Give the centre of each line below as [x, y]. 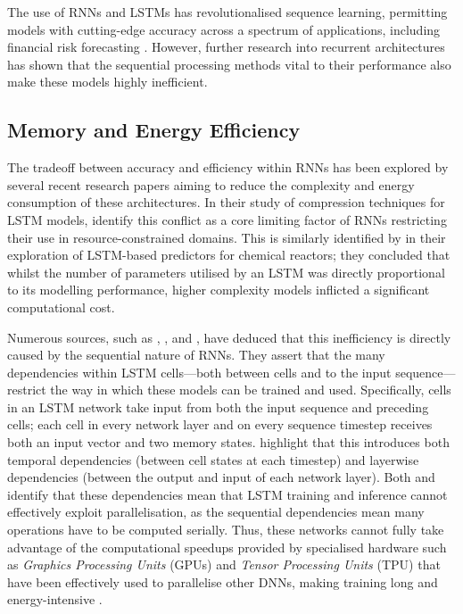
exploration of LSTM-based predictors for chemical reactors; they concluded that [229, 255]
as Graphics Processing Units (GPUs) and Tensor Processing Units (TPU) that [224, 564]
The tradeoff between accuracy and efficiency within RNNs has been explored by [228, 167]
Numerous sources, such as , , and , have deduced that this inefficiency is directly [229, 337]
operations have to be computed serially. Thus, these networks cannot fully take [226, 530]
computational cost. [61, 307]
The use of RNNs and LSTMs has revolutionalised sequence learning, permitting [227, 12]
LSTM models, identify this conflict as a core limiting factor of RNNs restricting [227, 219]
